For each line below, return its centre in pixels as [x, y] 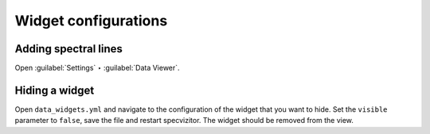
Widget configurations [91, 21]
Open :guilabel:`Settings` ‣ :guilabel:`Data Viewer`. [97, 68]
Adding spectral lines [69, 49]
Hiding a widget [55, 90]
